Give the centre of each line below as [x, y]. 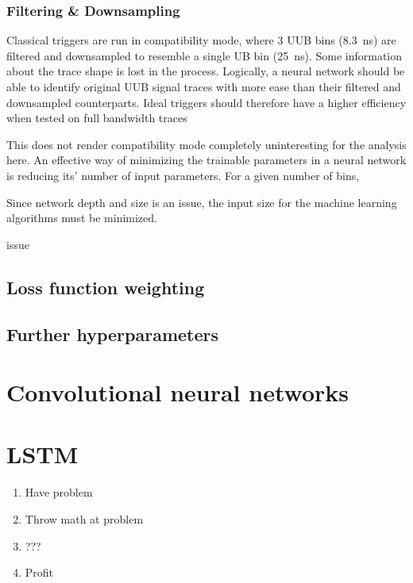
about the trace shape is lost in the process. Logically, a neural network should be [206, 71]
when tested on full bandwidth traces [97, 118]
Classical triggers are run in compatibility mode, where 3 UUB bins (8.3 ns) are [201, 40]
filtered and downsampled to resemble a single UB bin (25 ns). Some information [205, 55]
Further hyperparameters [113, 334]
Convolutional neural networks [178, 392]
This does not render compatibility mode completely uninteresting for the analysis [206, 144]
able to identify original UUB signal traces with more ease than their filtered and [204, 86]
